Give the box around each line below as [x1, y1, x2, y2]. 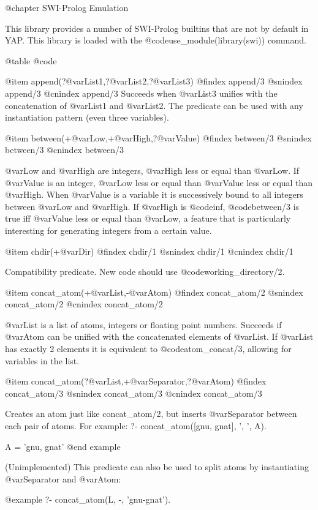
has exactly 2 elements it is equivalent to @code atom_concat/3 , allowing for [5, 342, 292, 355]
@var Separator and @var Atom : [5, 472, 121, 485]
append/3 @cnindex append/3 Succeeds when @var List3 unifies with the [5, 86, 278, 99]
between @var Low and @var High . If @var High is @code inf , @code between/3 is [5, 200, 300, 212]
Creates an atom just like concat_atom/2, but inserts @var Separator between [5, 407, 297, 420]
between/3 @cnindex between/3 [5, 143, 124, 156]
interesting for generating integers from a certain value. [5, 223, 212, 236]
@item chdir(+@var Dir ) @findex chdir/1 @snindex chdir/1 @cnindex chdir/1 [5, 244, 293, 257]
